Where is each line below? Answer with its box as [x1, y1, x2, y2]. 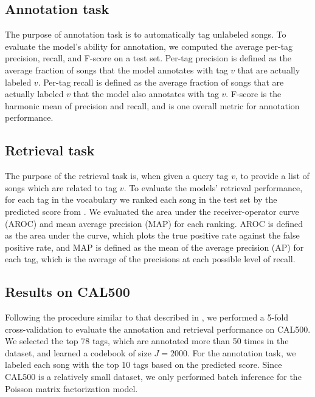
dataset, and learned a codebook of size [5, 346, 151, 359]
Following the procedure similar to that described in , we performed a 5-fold [5, 311, 289, 324]
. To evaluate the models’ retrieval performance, [123, 181, 303, 194]
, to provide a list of [235, 169, 310, 182]
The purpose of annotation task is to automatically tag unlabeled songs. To [5, 28, 286, 41]
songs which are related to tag [5, 181, 117, 194]
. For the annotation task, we [187, 346, 296, 359]
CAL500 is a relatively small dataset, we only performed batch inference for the [5, 370, 302, 383]
